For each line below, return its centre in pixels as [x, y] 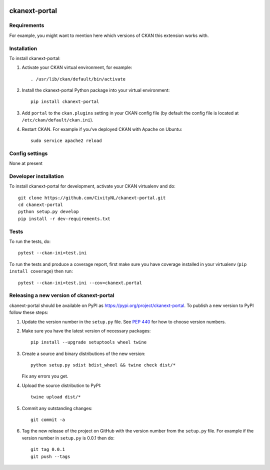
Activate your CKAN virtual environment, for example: [77, 67]
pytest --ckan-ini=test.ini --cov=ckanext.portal [80, 283]
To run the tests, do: [30, 241]
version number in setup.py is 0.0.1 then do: [68, 438]
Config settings [28, 153]
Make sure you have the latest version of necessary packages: [86, 330]
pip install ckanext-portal [65, 102]
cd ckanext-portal [41, 205]
